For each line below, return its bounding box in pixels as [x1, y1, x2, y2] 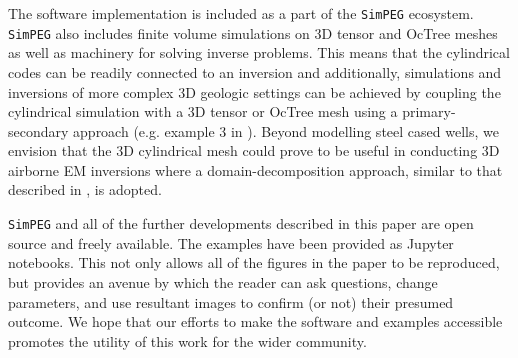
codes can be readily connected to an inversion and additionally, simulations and [8, 61, 502, 82]
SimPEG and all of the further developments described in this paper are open [8, 213, 474, 234]
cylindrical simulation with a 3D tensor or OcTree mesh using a [8, 101, 398, 122]
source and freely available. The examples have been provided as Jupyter [8, 232, 454, 253]
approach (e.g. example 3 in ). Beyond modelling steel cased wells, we [73, 120, 499, 141]
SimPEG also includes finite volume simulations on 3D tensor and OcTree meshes [8, 22, 498, 43]
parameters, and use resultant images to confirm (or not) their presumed [8, 291, 454, 312]
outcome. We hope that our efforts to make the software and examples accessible [8, 311, 503, 332]
